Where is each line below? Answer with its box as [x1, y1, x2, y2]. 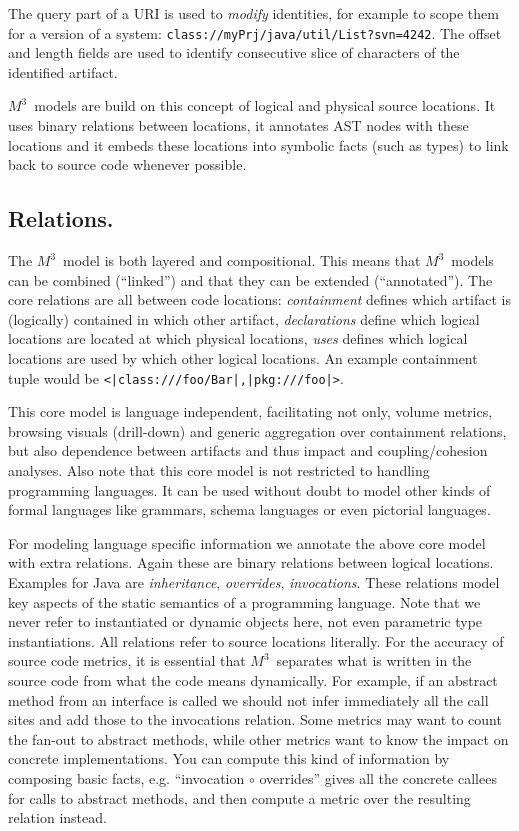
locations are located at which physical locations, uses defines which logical [8, 328, 468, 349]
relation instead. [8, 807, 107, 828]
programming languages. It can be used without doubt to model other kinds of [8, 479, 491, 500]
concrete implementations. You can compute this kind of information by [8, 748, 450, 769]
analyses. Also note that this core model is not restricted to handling [8, 460, 430, 481]
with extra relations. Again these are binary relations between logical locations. [8, 552, 494, 573]
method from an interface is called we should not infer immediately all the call [8, 689, 489, 710]
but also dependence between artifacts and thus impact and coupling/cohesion [8, 440, 488, 461]
